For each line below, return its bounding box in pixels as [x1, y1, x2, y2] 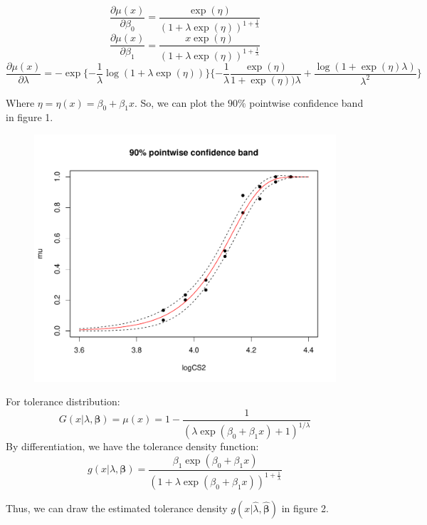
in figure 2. [281, 500, 329, 515]
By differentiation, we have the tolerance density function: [6, 439, 259, 454]
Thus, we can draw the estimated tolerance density [6, 500, 228, 515]
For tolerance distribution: [6, 394, 120, 409]
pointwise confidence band [249, 95, 364, 110]
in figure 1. [6, 110, 53, 125]
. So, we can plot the [134, 95, 225, 110]
